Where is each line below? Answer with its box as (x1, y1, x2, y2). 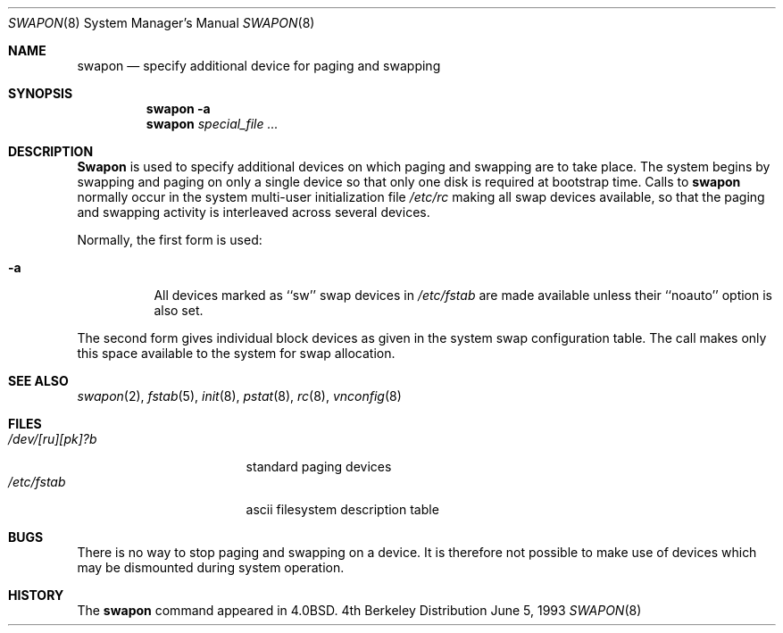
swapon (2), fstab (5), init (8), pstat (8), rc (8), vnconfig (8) (77, 388, 402, 404)
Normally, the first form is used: (77, 232, 262, 247)
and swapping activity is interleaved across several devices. (77, 204, 430, 220)
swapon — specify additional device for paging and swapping (77, 58, 441, 73)
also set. (154, 303, 204, 318)
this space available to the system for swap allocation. (77, 346, 396, 361)
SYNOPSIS (8, 86, 73, 101)
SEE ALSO (8, 373, 69, 388)
